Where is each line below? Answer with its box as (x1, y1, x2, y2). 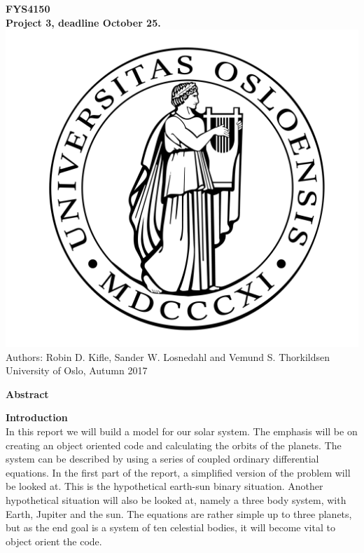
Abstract (6, 386, 49, 401)
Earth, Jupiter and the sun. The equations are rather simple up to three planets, (6, 506, 352, 521)
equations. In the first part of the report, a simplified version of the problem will (6, 465, 351, 479)
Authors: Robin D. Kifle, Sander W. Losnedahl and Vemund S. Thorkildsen (6, 349, 330, 364)
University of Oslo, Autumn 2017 (6, 363, 148, 378)
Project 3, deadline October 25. (6, 15, 161, 29)
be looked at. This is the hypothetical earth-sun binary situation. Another (6, 479, 323, 493)
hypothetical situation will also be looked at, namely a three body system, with (6, 492, 346, 507)
